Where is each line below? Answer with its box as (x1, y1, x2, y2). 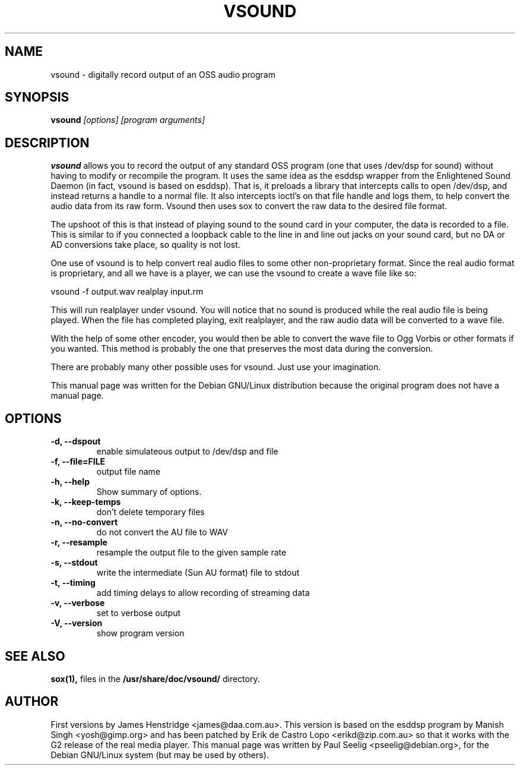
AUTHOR (5, 694, 59, 709)
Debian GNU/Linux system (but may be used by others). (50, 749, 269, 760)
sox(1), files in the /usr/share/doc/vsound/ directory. (50, 673, 260, 684)
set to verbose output (96, 608, 181, 618)
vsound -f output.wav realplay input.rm (50, 286, 204, 297)
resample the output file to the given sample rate (96, 547, 287, 558)
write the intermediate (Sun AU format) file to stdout (96, 567, 300, 578)
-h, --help (50, 476, 90, 487)
